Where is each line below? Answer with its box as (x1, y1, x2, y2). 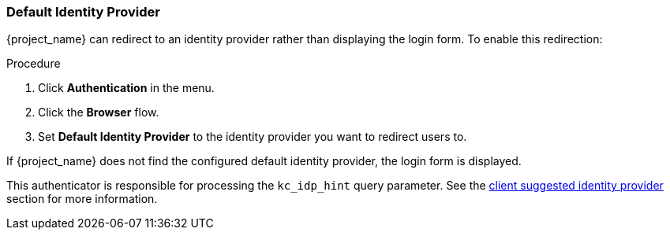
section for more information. (6, 192, 158, 206)
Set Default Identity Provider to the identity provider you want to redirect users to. (38, 130, 467, 144)
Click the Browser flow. (38, 105, 159, 120)
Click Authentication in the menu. (38, 81, 215, 95)
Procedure (6, 57, 61, 71)
